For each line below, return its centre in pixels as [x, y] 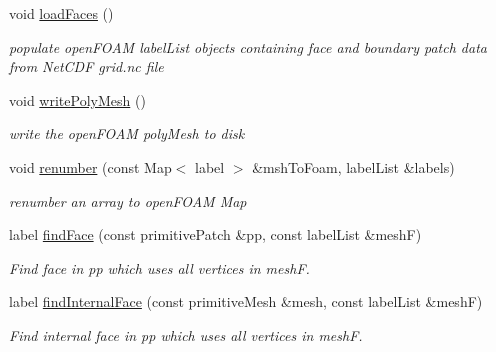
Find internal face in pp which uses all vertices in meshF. [186, 334]
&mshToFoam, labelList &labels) [353, 166]
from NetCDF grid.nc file [86, 66]
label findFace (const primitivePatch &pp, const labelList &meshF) [215, 234]
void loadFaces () [61, 13]
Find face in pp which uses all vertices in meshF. [159, 267]
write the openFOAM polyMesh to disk [127, 133]
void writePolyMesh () [77, 99]
